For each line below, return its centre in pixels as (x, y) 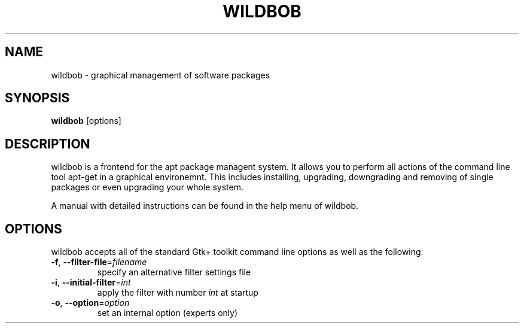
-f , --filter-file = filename (99, 262)
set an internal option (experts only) (167, 313)
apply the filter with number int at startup (178, 293)
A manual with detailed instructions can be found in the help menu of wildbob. (205, 206)
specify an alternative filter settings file (174, 272)
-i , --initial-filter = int (91, 283)
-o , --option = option (90, 303)
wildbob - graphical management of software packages (161, 75)
